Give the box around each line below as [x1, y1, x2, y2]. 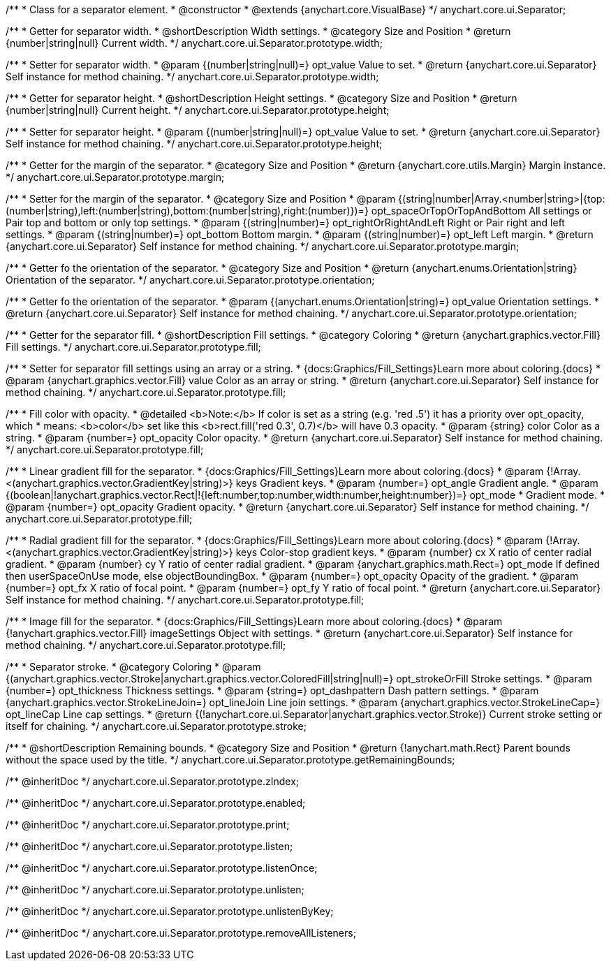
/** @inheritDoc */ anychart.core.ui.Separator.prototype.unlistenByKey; [6, 905, 334, 917]
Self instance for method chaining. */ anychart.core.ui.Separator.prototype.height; [6, 138, 383, 149]
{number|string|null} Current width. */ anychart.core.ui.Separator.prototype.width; [6, 37, 383, 49]
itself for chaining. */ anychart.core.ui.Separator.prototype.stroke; [6, 720, 307, 732]
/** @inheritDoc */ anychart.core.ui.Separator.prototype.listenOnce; [6, 862, 318, 874]
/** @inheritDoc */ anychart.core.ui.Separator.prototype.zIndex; [6, 775, 300, 787]
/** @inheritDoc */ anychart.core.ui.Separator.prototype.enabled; [6, 797, 306, 809]
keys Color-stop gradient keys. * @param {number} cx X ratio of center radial [235, 546, 591, 558]
